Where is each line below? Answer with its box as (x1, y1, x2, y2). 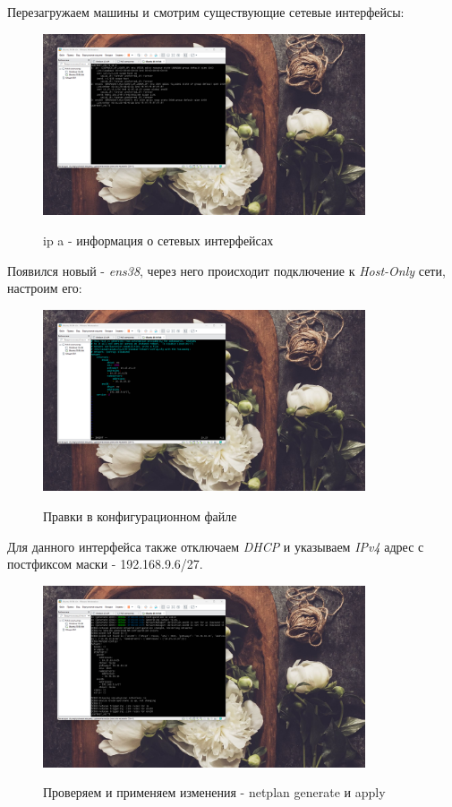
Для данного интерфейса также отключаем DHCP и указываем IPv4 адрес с (7, 537, 424, 555)
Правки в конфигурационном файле (43, 507, 237, 525)
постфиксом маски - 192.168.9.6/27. (7, 554, 203, 573)
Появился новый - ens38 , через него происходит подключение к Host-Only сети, (7, 261, 446, 279)
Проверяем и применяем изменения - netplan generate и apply (43, 783, 386, 802)
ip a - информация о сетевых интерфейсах (43, 230, 274, 249)
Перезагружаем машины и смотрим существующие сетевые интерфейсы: (7, 3, 405, 21)
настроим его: (7, 279, 82, 297)
